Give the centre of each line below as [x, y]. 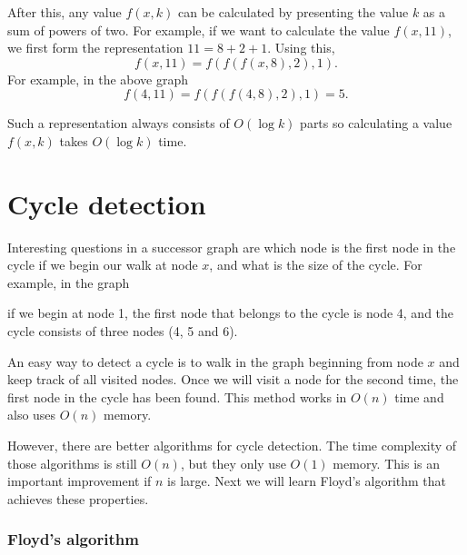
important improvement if [79, 481]
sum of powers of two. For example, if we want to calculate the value [199, 30]
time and [419, 396]
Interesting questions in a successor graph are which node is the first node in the [232, 247]
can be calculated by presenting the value [293, 12]
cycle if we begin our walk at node [103, 265]
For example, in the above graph [98, 79]
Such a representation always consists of [119, 123]
